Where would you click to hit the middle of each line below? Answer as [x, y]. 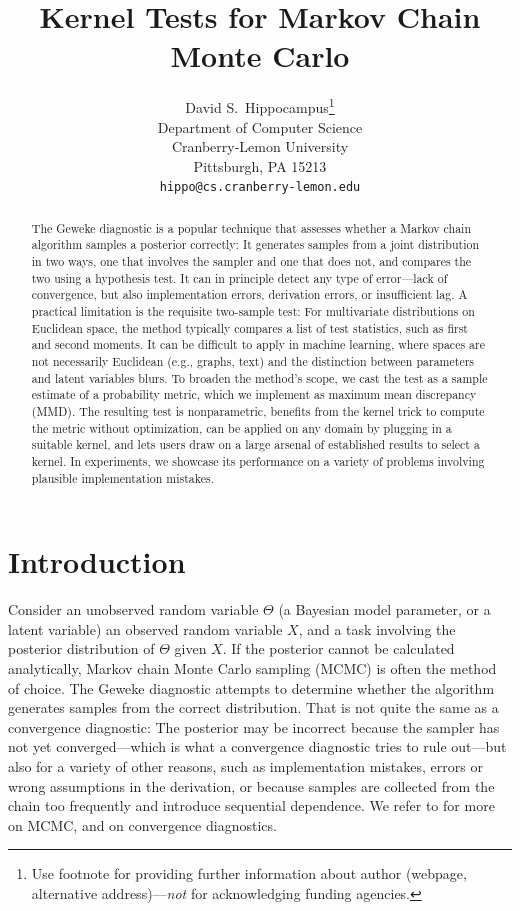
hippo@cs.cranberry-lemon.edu [260, 187]
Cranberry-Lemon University [260, 146]
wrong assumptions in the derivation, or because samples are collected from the [251, 785]
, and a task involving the [377, 628]
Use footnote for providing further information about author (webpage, [249, 873]
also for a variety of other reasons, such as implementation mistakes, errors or [245, 765]
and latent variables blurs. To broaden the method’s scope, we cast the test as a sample [259, 377]
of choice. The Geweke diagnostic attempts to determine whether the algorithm [251, 687]
